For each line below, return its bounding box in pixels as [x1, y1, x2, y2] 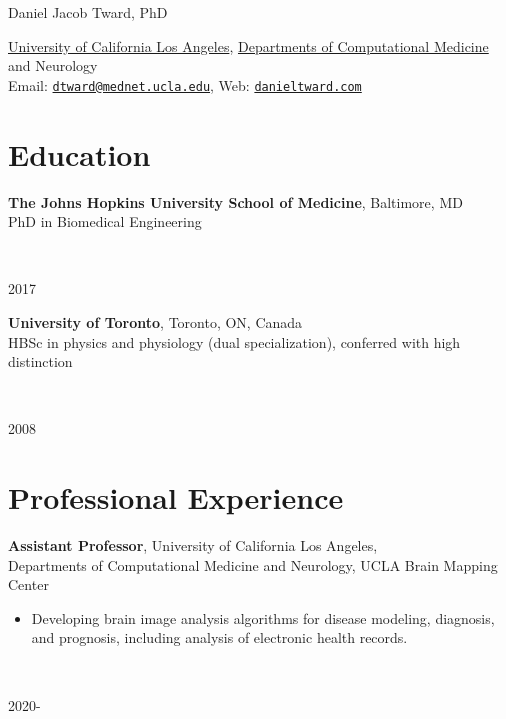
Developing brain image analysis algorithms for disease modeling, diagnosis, [31, 607, 495, 628]
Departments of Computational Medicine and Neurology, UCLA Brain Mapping [8, 554, 498, 575]
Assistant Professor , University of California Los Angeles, [8, 535, 378, 556]
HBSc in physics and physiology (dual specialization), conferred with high [8, 331, 461, 352]
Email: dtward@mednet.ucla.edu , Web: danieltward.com [8, 74, 362, 95]
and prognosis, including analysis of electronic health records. [31, 627, 408, 648]
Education [8, 133, 151, 174]
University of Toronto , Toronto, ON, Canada [8, 311, 303, 332]
